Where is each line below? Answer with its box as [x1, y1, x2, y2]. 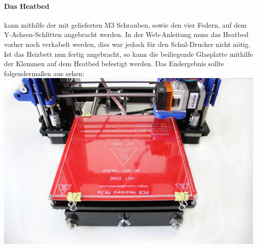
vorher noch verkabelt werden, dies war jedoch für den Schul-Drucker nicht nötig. [4, 39, 251, 49]
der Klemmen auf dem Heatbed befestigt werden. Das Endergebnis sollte [4, 58, 224, 69]
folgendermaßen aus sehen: [4, 68, 85, 78]
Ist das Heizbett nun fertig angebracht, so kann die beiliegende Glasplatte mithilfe [4, 48, 253, 59]
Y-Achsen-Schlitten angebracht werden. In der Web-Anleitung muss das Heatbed [4, 29, 249, 40]
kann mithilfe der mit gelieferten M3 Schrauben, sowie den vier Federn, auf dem [4, 19, 247, 30]
